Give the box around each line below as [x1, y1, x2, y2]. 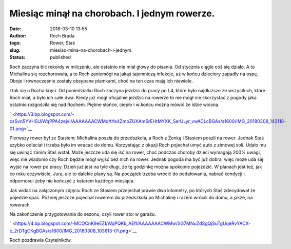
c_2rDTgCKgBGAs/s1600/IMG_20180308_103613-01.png [9, 227, 128, 234]
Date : [9, 26, 22, 32]
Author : [9, 32, 27, 38]
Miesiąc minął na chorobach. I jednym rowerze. [9, 8, 215, 19]
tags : [9, 40, 21, 46]
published [50, 54, 71, 60]
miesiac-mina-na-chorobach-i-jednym [50, 47, 132, 53]
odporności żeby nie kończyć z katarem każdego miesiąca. [9, 178, 135, 184]
